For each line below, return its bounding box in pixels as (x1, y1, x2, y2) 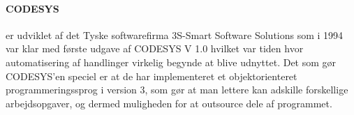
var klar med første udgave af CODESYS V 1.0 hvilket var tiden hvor (6, 41, 304, 56)
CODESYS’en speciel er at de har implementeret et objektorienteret (6, 68, 297, 83)
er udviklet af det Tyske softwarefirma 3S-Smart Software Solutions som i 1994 (6, 27, 344, 42)
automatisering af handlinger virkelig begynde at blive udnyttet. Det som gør (6, 54, 337, 69)
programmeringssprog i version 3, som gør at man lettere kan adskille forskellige (6, 82, 348, 97)
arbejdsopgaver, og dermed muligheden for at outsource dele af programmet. (6, 95, 332, 110)
